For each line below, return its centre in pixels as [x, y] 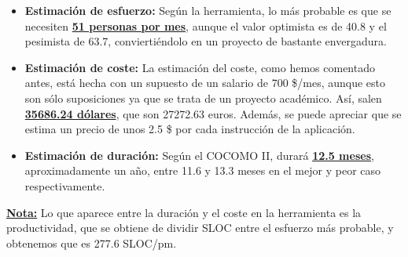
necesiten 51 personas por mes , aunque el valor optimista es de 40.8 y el [206, 25]
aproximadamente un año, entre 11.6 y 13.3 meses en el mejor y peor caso [203, 170]
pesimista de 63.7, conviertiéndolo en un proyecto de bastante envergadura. [206, 41]
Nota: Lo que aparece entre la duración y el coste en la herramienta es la [184, 212]
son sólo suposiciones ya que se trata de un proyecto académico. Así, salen [203, 98]
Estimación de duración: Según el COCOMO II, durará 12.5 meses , [199, 155]
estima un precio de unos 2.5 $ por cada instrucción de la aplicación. [190, 129]
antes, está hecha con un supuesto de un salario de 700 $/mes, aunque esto [205, 83]
